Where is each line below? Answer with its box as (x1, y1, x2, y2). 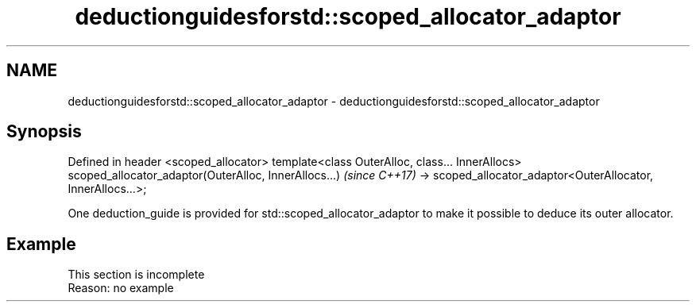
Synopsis (6, 121, 82, 142)
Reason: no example (68, 281, 174, 295)
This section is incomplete (68, 268, 205, 282)
